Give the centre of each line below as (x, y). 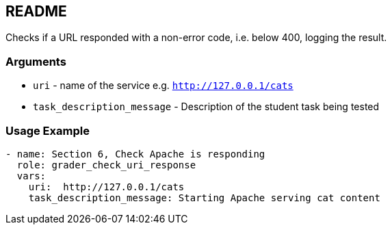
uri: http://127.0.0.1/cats (106, 187)
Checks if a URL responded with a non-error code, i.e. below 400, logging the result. (196, 38)
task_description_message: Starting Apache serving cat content (204, 197)
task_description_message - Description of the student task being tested (206, 107)
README (36, 11)
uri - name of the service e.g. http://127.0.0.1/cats (163, 86)
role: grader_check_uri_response (106, 165)
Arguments (36, 61)
